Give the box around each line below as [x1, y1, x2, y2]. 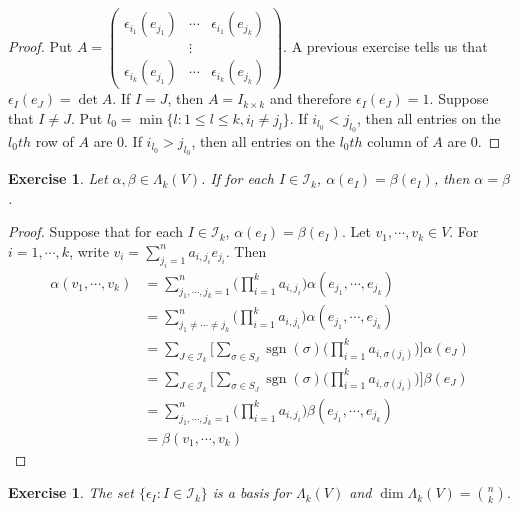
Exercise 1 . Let [8, 168, 108, 189]
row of [35, 130, 74, 151]
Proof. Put [8, 36, 73, 57]
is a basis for [212, 482, 291, 503]
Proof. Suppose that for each [8, 221, 184, 242]
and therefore [269, 88, 352, 109]
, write [69, 240, 109, 261]
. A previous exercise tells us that [283, 36, 488, 57]
